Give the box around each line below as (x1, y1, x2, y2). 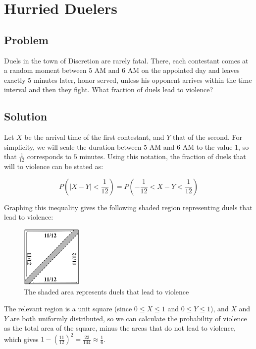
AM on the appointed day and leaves (127, 65, 240, 75)
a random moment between (4, 65, 87, 75)
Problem (4, 32, 49, 47)
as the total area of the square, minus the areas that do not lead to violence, (4, 323, 236, 333)
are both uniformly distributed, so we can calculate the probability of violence (10, 313, 247, 323)
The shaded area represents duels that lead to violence (24, 287, 189, 297)
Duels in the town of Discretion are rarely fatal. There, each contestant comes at (4, 55, 249, 65)
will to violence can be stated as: (4, 161, 103, 172)
